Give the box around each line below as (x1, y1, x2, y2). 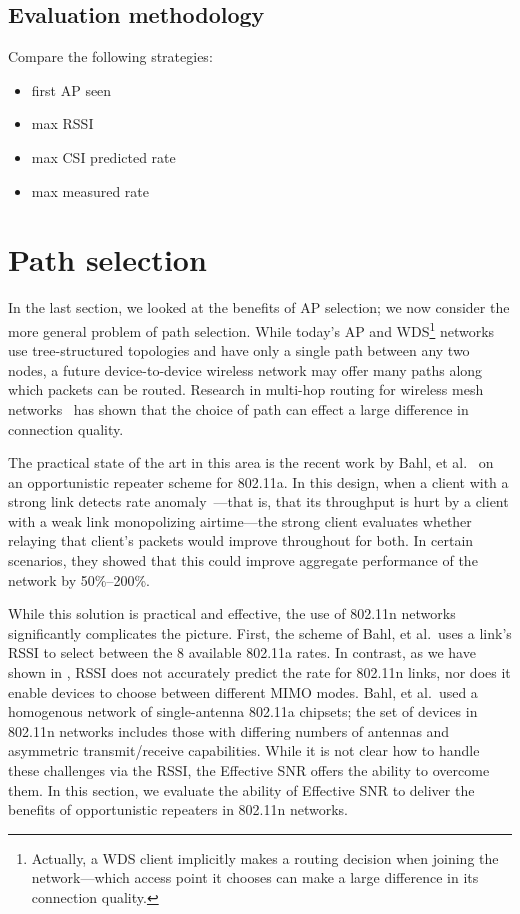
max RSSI (31, 113, 94, 134)
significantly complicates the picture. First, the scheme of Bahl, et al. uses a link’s (8, 622, 512, 643)
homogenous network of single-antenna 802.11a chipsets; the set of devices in (8, 701, 478, 722)
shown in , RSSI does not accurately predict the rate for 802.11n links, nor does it (8, 662, 511, 683)
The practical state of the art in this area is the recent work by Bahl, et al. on (8, 452, 494, 473)
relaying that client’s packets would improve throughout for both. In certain (8, 530, 474, 551)
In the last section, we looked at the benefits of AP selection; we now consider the (8, 297, 510, 318)
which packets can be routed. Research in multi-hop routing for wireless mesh (8, 379, 484, 400)
